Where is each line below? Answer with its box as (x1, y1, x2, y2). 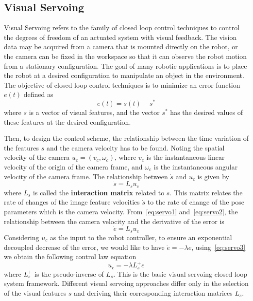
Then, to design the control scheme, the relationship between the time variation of (4, 133, 249, 143)
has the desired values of (170, 107, 243, 117)
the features (4, 142, 39, 152)
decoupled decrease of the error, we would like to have (4, 242, 165, 252)
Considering (4, 232, 39, 242)
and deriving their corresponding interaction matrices (74, 287, 233, 298)
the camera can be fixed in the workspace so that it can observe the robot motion (4, 51, 247, 61)
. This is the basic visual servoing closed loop (113, 268, 248, 279)
